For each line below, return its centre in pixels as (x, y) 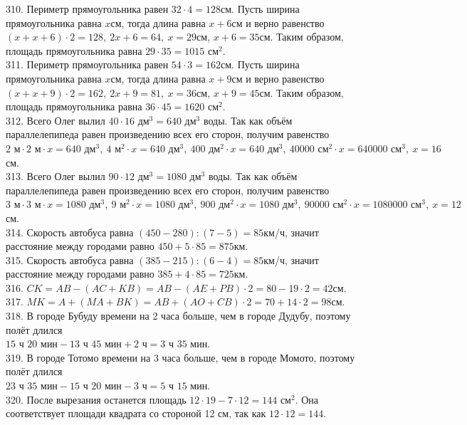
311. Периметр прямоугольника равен (87, 64)
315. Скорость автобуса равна (70, 259)
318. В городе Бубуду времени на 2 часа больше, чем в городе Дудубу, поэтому (178, 316)
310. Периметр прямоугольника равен (87, 9)
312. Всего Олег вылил (56, 120)
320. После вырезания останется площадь (96, 399)
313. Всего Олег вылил (56, 176)
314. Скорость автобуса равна (70, 232)
